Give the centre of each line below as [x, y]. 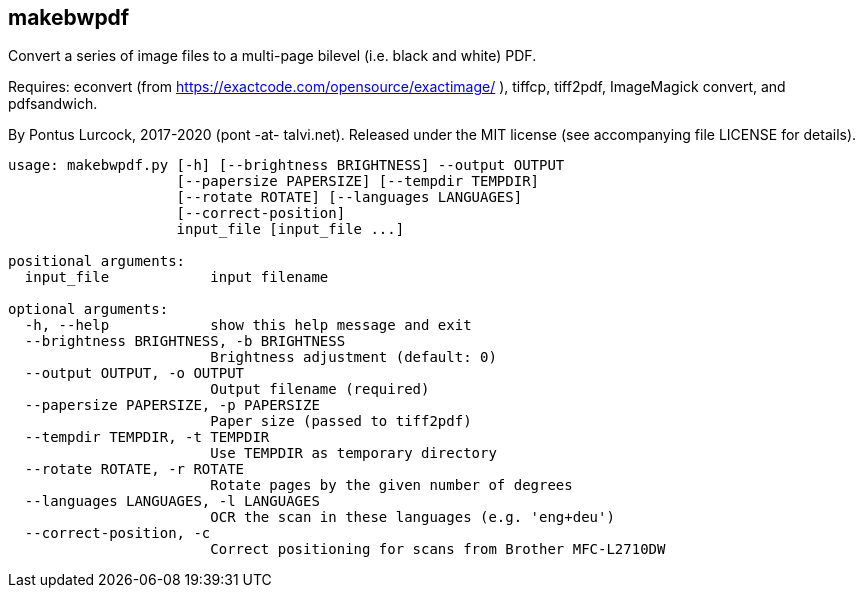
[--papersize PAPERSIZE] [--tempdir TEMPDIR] [358, 181]
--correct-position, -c [117, 533]
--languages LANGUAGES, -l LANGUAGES [172, 501]
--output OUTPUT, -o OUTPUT [134, 373]
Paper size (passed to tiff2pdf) [341, 421]
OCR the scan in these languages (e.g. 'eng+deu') [412, 517]
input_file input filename [176, 277]
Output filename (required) [320, 389]
